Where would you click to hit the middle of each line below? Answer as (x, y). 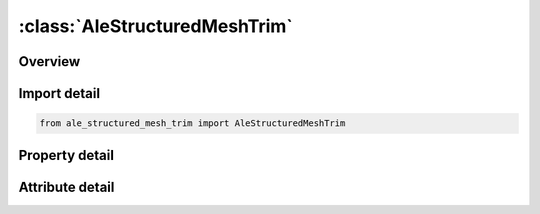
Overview (49, 61)
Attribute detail (66, 186)
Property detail (66, 155)
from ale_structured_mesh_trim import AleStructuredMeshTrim (192, 123)
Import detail (59, 93)
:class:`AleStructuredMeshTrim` (156, 26)
